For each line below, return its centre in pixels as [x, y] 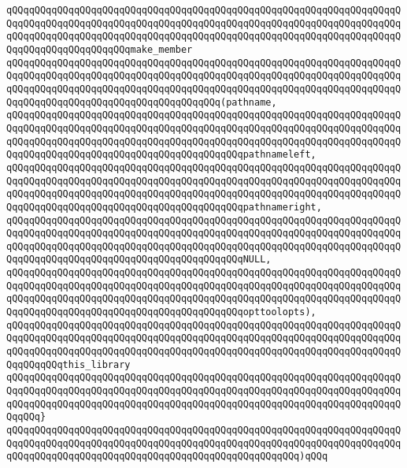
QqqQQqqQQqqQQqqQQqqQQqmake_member [100, 49]
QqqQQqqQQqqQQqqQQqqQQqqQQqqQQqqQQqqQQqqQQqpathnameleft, [161, 155]
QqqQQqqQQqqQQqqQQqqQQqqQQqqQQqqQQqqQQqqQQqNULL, [139, 260]
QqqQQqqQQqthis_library [68, 364]
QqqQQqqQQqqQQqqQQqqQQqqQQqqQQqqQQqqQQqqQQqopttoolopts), [161, 312]
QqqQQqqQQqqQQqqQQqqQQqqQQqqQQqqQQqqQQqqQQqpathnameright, [164, 207]
